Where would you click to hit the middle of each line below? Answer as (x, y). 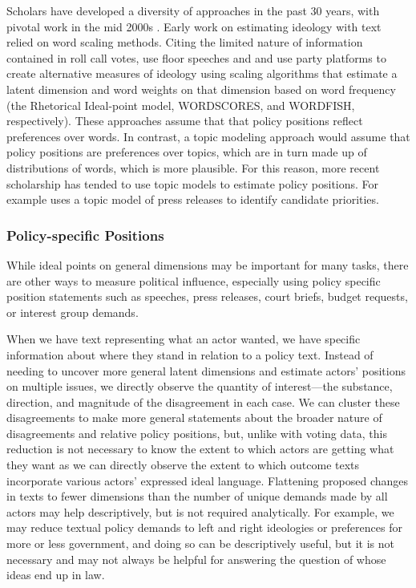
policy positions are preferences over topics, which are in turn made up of (187, 152)
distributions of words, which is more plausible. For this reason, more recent (193, 167)
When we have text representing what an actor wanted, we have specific (184, 339)
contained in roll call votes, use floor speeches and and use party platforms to (196, 57)
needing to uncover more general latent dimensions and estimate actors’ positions (206, 370)
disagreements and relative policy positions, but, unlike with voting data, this (197, 433)
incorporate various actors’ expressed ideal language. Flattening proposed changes (208, 480)
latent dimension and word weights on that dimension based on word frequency (201, 89)
